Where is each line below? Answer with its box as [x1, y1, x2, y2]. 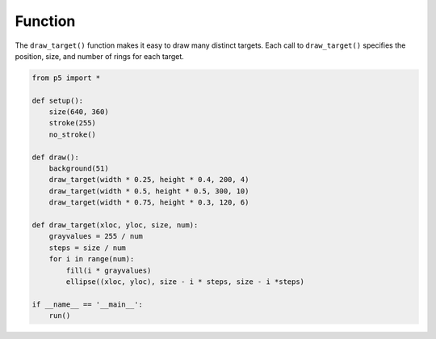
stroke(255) [48, 118, 97, 128]
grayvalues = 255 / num [48, 231, 143, 241]
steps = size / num [48, 243, 127, 252]
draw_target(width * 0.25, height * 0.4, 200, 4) [48, 175, 249, 184]
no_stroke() [48, 129, 97, 139]
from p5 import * [31, 73, 101, 83]
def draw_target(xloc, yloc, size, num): [31, 221, 199, 230]
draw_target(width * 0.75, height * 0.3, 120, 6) [48, 198, 249, 207]
